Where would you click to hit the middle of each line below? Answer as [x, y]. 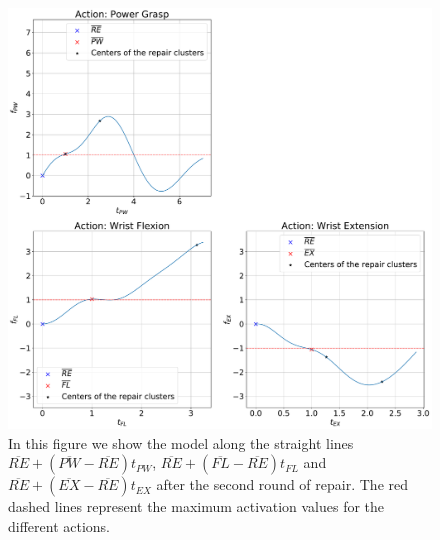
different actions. [59, 525]
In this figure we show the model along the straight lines [181, 442]
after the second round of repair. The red [282, 484]
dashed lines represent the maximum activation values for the [196, 506]
